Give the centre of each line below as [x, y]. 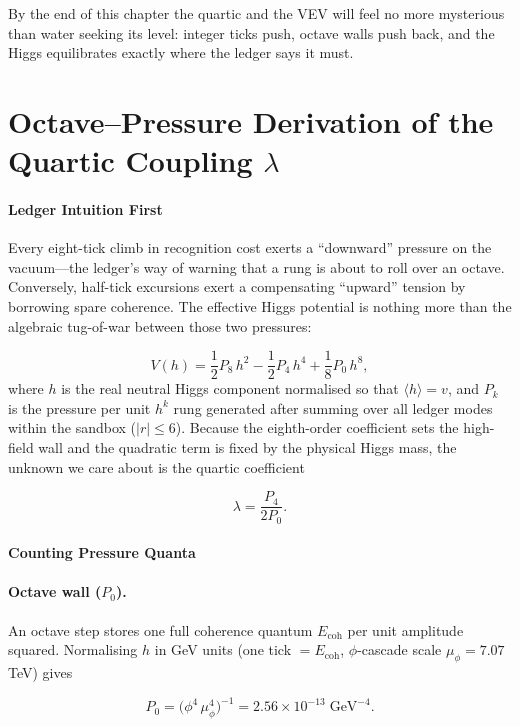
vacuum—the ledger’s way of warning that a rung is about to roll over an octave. [256, 266]
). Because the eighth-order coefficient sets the [317, 427]
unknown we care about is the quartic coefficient [156, 466]
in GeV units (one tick [223, 649]
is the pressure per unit [79, 407]
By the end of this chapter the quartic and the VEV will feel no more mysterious [256, 13]
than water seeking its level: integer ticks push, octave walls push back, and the [251, 32]
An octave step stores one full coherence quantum [160, 629]
